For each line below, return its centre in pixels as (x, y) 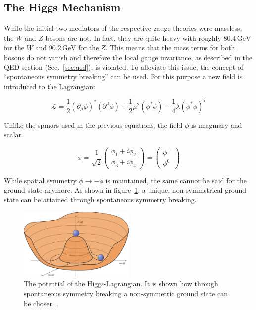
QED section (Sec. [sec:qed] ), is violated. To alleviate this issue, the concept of (124, 67)
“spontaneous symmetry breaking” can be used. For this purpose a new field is (123, 77)
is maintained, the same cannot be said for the (176, 180)
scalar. (14, 135)
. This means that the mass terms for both (170, 47)
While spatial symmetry (40, 180)
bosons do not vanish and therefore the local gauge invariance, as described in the (128, 57)
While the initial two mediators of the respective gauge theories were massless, (123, 28)
